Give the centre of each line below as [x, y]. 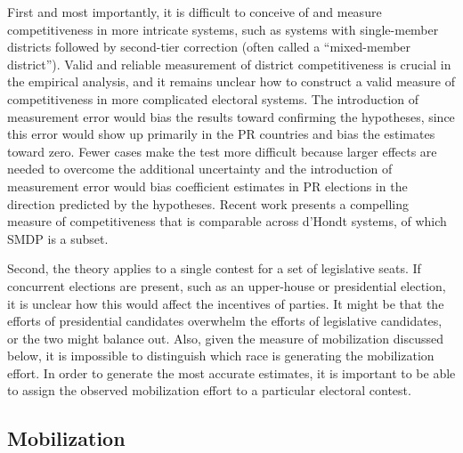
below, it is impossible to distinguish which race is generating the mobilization [221, 356]
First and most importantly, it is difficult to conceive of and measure [195, 12]
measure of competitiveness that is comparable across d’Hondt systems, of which [227, 221]
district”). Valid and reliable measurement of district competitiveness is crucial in [229, 64]
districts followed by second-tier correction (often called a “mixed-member [209, 47]
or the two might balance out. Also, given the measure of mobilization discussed [226, 338]
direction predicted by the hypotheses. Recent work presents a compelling [208, 203]
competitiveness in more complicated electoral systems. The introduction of [213, 98]
